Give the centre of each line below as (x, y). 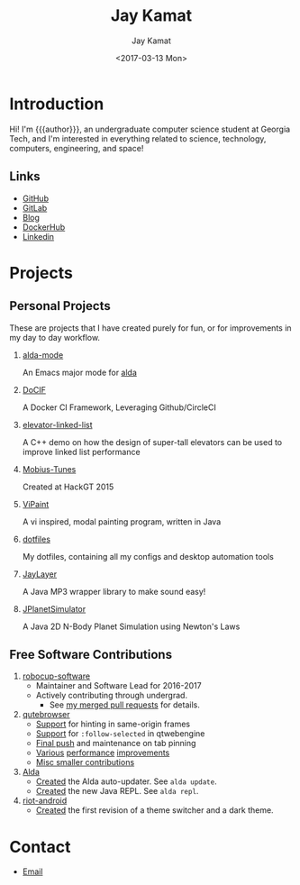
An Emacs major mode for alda (80, 372)
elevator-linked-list (57, 424)
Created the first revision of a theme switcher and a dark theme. (155, 810)
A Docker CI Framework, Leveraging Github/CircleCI (119, 407)
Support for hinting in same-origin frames (113, 724)
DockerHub (44, 227)
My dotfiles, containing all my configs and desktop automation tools (148, 556)
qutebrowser (46, 715)
